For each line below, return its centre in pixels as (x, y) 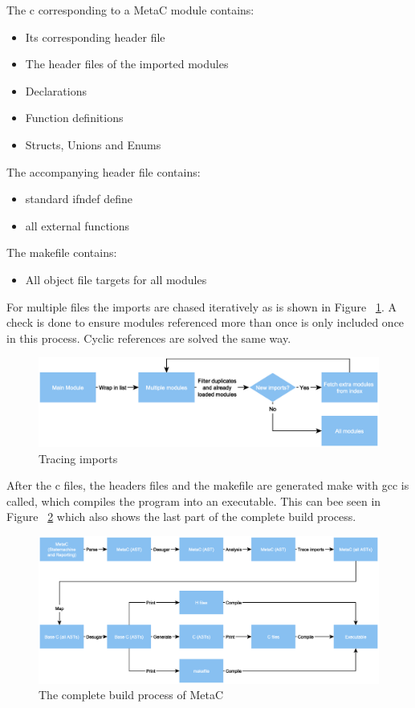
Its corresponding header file (95, 37)
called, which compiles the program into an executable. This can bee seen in (194, 500)
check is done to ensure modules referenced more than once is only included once (205, 322)
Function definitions (74, 118)
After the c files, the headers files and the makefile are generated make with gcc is (208, 485)
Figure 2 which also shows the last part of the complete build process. (181, 517)
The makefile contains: (62, 252)
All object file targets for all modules (116, 279)
